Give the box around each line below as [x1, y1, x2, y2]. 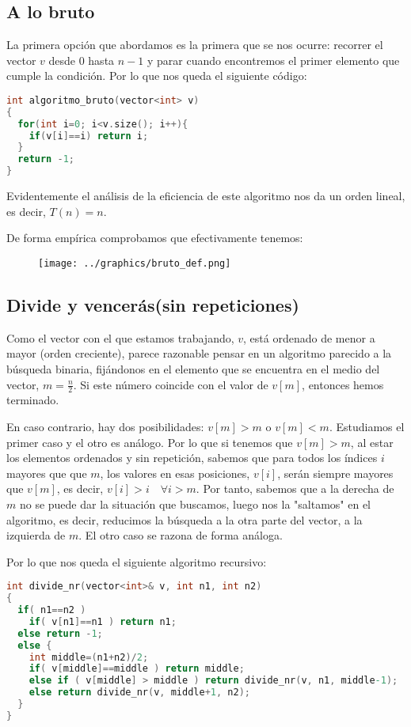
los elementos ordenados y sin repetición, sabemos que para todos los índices [6, 449, 378, 466]
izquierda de [6, 527, 66, 543]
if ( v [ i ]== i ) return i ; [29, 130, 149, 142]
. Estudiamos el [329, 418, 405, 434]
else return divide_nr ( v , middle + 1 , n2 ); [29, 687, 250, 699]
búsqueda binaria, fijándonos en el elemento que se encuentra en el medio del [6, 360, 380, 377]
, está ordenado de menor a [243, 329, 375, 346]
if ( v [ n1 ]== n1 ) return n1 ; [29, 615, 177, 627]
